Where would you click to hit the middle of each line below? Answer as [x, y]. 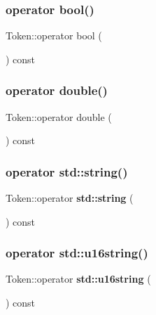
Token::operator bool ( [54, 36]
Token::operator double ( [59, 116]
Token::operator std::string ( [70, 198]
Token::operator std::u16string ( [78, 279]
